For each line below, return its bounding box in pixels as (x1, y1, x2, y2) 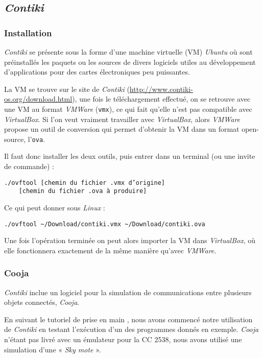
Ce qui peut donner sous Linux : (4, 202, 105, 212)
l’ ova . (28, 133, 45, 144)
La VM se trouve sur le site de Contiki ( (4, 83, 130, 94)
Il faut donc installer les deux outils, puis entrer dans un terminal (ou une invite (4, 151, 255, 161)
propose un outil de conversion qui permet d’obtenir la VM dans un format (4, 124, 240, 134)
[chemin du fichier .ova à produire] (18, 187, 147, 195)
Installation (4, 26, 52, 39)
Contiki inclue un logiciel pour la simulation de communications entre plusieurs (4, 287, 252, 297)
